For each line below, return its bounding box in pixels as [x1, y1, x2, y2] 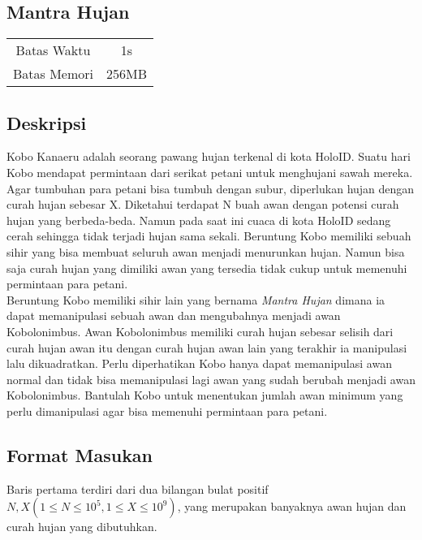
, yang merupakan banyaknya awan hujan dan [177, 498, 407, 515]
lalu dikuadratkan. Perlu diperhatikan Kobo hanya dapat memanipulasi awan [6, 355, 392, 372]
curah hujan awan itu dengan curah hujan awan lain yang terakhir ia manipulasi [6, 339, 407, 356]
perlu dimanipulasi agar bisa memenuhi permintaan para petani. [6, 402, 328, 419]
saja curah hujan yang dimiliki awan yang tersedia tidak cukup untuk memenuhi [6, 259, 407, 276]
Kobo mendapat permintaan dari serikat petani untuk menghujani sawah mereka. [6, 164, 413, 180]
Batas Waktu [15, 41, 91, 60]
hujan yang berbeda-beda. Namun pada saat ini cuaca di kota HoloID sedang [6, 211, 391, 228]
